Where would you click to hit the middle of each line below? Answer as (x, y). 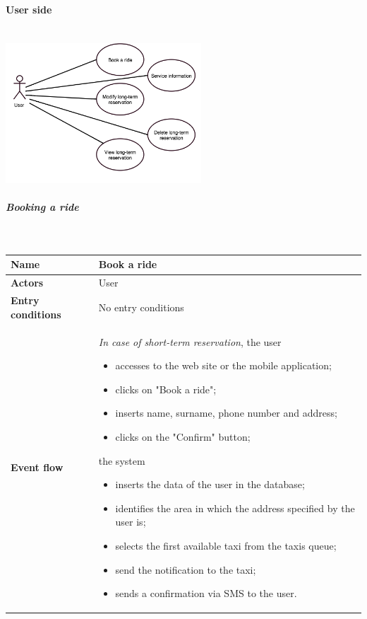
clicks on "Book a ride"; (166, 389)
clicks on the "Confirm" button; (183, 436)
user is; (131, 522)
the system (122, 460)
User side (29, 9)
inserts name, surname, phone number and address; (226, 413)
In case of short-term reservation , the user (190, 341)
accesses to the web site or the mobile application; (223, 365)
